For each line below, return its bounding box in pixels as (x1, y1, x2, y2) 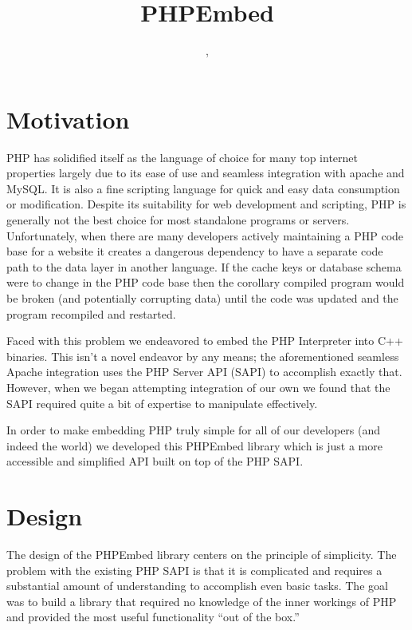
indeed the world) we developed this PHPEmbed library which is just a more (6, 437, 383, 454)
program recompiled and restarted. (6, 305, 176, 322)
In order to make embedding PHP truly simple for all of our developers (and (6, 422, 381, 438)
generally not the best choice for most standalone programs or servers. (6, 212, 350, 228)
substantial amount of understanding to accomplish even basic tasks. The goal (6, 577, 388, 594)
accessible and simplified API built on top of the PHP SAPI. (6, 453, 304, 470)
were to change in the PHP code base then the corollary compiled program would (6, 274, 405, 291)
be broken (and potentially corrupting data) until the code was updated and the (6, 290, 398, 306)
